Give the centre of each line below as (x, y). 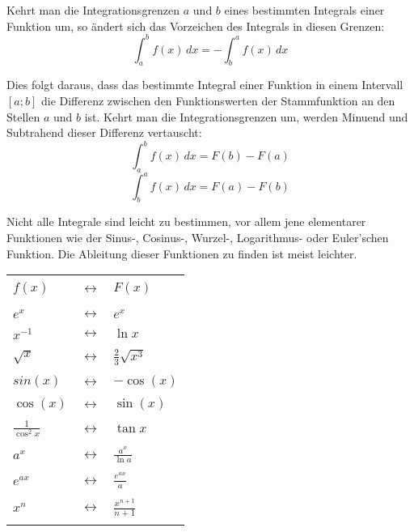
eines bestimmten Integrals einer (304, 10)
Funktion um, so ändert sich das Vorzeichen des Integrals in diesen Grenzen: (196, 26)
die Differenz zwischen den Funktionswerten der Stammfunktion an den (218, 101)
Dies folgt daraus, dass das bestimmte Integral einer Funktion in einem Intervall (205, 85)
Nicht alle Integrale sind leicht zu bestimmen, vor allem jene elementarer (186, 221)
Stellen (23, 116)
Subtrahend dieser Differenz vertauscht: (104, 132)
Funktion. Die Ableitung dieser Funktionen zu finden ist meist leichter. (182, 253)
